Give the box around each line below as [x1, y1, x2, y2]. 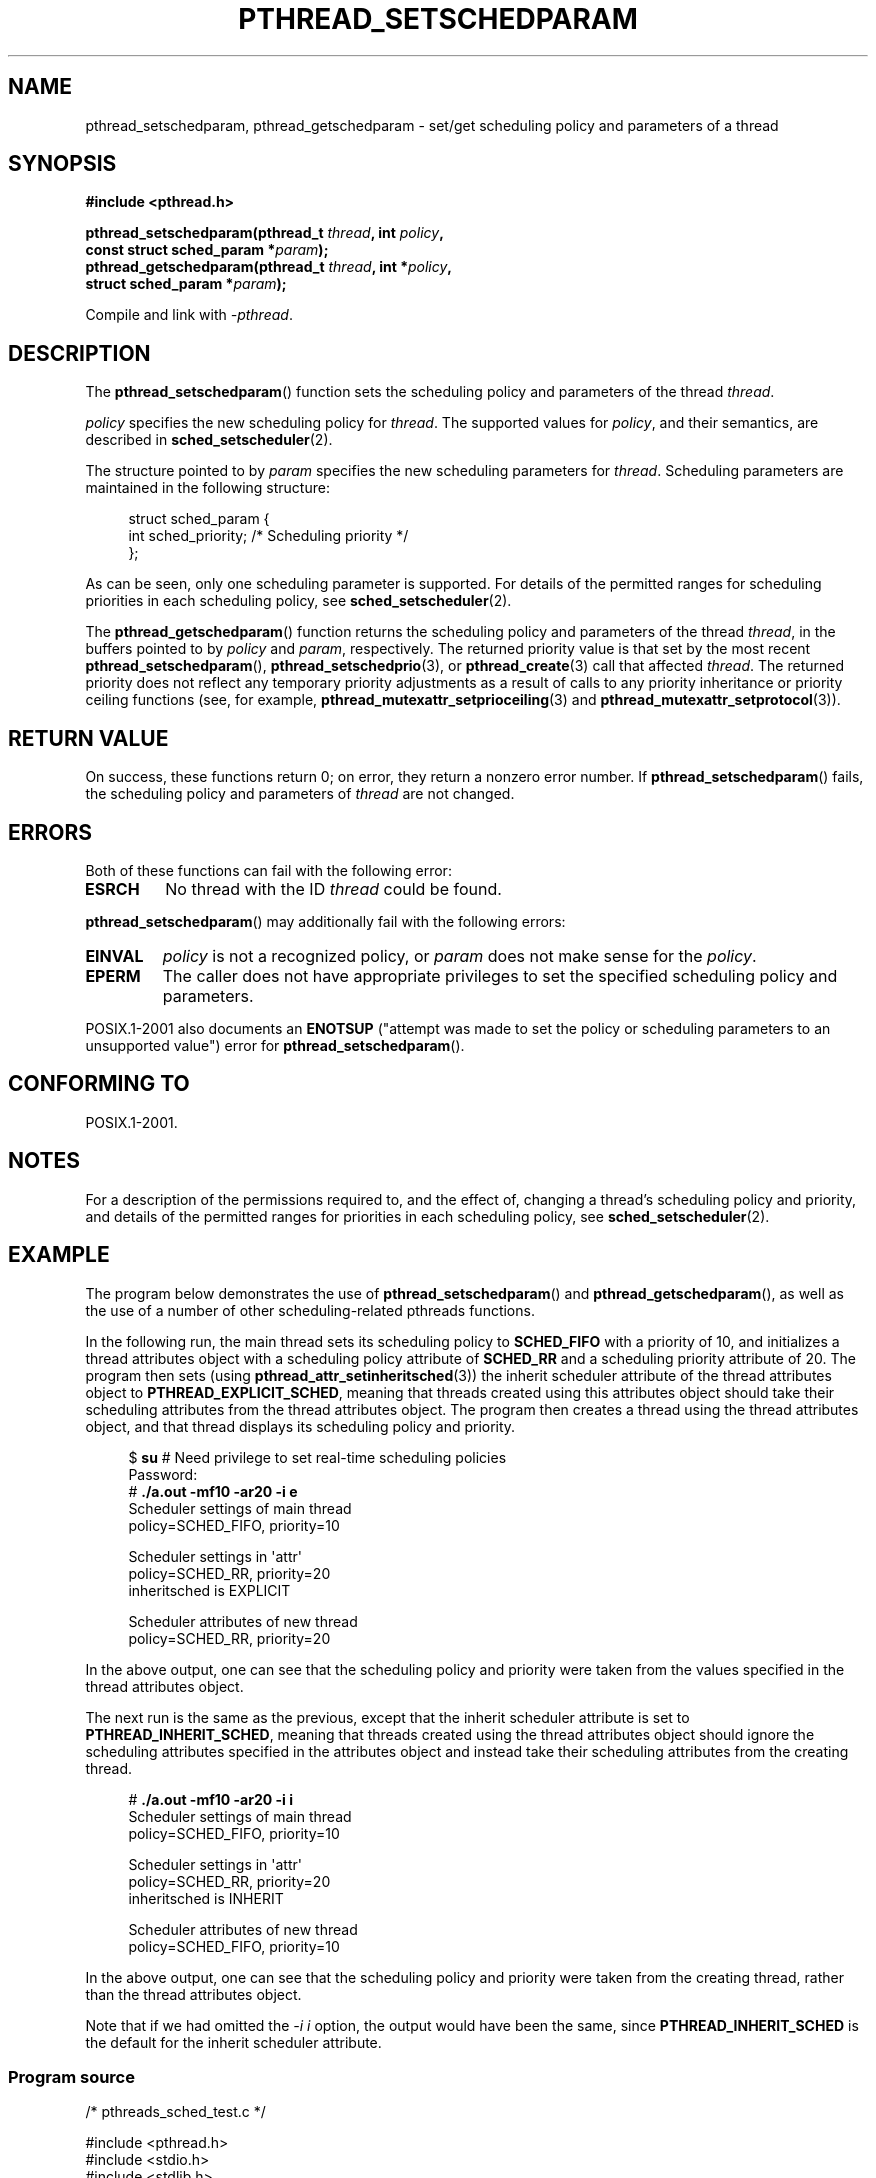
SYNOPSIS [8, 151, 117, 177]
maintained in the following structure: [85, 479, 330, 497]
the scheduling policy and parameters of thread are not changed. [85, 785, 515, 803]
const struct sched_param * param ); [85, 241, 329, 259]
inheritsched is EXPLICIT [128, 1581, 291, 1599]
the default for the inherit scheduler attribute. [85, 2033, 382, 2051]
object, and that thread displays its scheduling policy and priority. [85, 1417, 516, 1435]
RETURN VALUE [8, 725, 169, 751]
